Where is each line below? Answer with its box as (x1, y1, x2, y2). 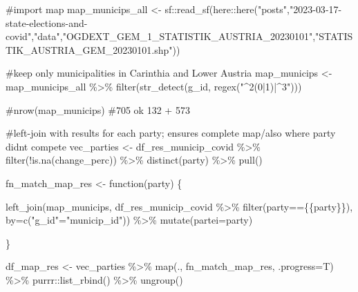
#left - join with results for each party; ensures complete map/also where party (6, 126, 336, 140)
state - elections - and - (6, 15, 88, 30)
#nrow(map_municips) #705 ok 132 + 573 (6, 102, 190, 117)
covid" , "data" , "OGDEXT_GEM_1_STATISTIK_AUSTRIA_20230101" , (6, 29, 316, 43)
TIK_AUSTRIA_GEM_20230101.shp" (6, 42, 173, 57)
